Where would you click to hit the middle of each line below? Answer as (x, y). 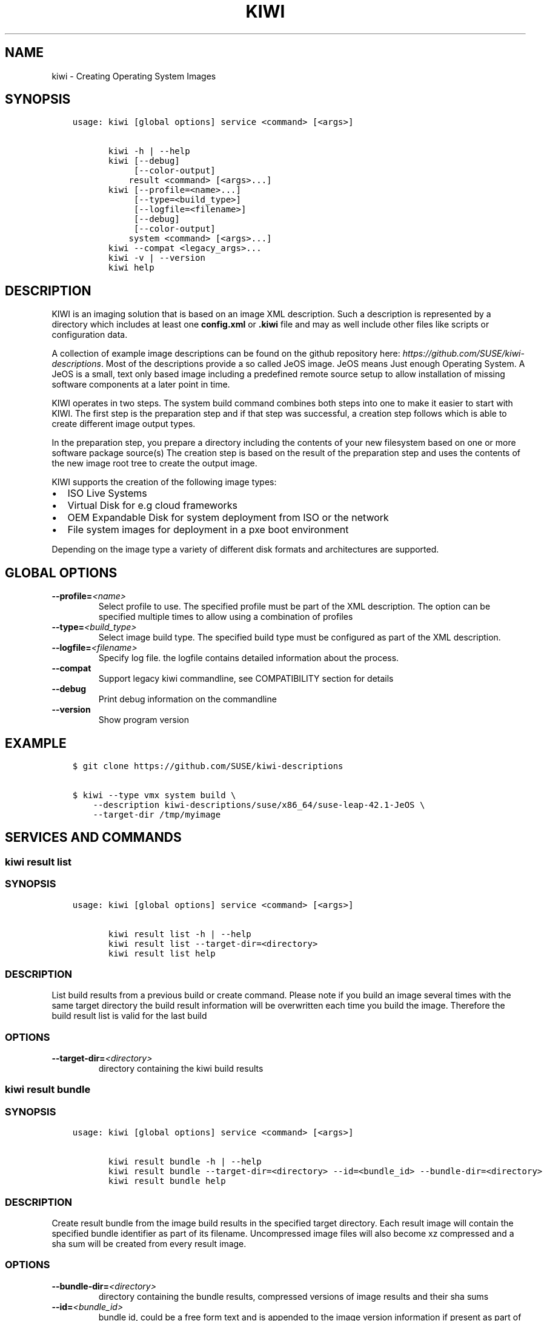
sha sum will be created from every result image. (149, 1243)
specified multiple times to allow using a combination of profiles (226, 617)
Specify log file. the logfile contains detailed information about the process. (249, 658)
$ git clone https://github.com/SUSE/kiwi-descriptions (208, 766)
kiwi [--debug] (144, 161)
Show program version (144, 720)
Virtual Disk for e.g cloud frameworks (152, 506)
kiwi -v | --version (157, 258)
